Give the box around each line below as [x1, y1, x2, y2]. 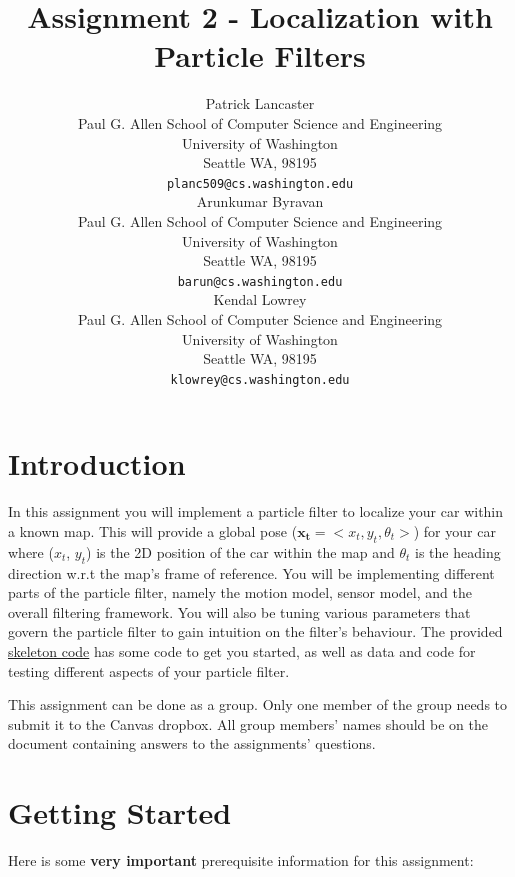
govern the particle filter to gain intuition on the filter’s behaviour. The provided [8, 621, 503, 642]
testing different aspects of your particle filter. [8, 660, 290, 681]
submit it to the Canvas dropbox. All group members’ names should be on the [8, 713, 489, 734]
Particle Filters [154, 35, 366, 76]
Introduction [8, 443, 186, 484]
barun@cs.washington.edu [177, 274, 343, 289]
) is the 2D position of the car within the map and [86, 541, 395, 562]
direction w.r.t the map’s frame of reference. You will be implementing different [8, 562, 495, 583]
